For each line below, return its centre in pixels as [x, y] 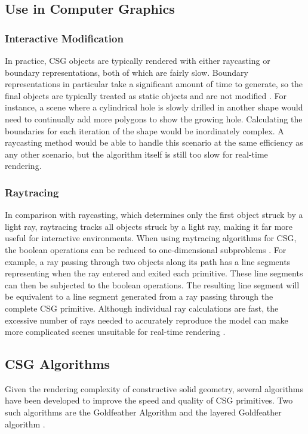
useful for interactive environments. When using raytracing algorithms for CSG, [151, 238]
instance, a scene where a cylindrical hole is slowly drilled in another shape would [154, 107]
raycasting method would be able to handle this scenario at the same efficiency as [154, 142]
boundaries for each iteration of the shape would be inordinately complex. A [144, 130]
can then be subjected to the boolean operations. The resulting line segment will [152, 284]
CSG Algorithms [58, 364]
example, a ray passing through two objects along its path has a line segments [148, 261]
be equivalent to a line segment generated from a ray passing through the [139, 296]
